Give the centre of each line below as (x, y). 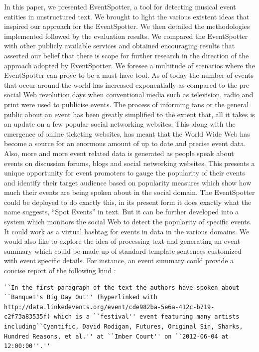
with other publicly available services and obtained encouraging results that (120, 46)
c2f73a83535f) (27, 317)
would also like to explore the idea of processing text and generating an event (122, 241)
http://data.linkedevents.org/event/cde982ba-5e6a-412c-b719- (109, 307)
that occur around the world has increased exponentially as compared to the (121, 85)
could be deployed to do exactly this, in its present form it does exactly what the (128, 202)
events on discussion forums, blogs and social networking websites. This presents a (129, 163)
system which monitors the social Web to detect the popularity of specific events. (128, 222)
